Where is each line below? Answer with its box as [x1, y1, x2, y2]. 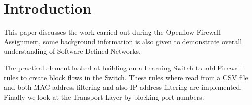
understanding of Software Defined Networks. [4, 46, 141, 56]
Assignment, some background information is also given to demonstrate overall [4, 36, 242, 46]
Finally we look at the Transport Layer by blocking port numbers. [4, 91, 204, 102]
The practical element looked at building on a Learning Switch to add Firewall [4, 62, 242, 72]
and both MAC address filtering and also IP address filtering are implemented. [4, 82, 242, 92]
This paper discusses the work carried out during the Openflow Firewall [4, 27, 221, 37]
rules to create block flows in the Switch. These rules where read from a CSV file [4, 72, 248, 82]
